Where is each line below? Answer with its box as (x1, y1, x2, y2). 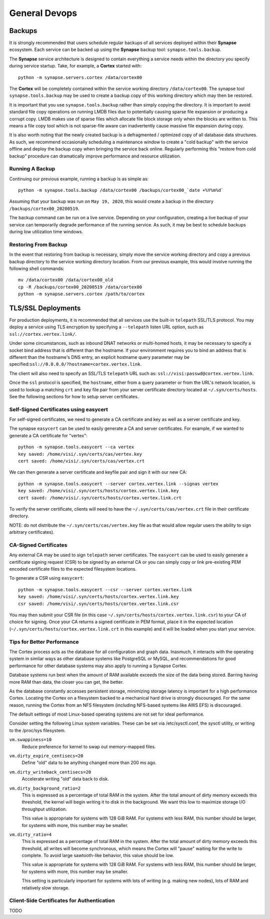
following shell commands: (9, 265, 64, 271)
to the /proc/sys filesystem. (9, 727, 66, 733)
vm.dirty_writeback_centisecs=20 (9, 769, 91, 775)
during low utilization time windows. (9, 229, 83, 235)
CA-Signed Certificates (9, 541, 67, 548)
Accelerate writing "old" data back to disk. (21, 776, 109, 782)
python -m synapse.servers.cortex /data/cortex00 (18, 74, 142, 80)
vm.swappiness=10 (9, 737, 52, 743)
